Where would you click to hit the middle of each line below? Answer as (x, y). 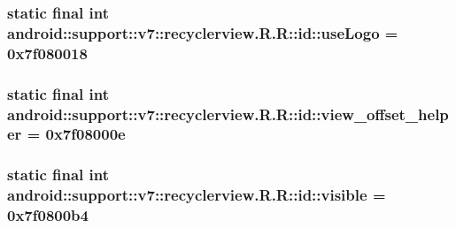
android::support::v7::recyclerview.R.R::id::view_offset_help (228, 114)
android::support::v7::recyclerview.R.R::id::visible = (197, 195)
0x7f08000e (85, 134)
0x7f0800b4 (48, 215)
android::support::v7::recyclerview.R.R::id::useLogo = (203, 32)
